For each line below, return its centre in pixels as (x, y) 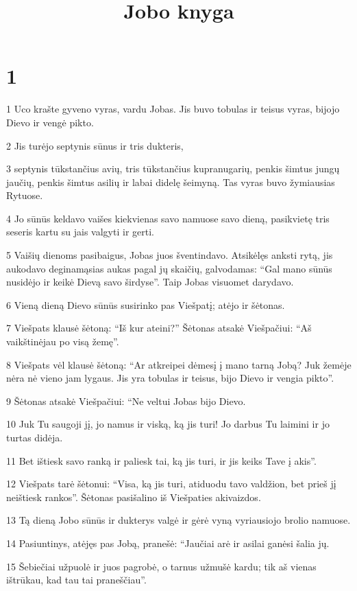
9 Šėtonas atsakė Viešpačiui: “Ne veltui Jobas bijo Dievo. (126, 401)
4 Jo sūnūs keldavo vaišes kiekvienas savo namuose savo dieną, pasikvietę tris (168, 218)
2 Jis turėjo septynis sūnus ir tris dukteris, (95, 145)
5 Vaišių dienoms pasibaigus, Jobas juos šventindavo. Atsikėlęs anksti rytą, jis (170, 255)
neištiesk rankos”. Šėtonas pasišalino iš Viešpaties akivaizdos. (134, 497)
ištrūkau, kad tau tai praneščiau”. (76, 580)
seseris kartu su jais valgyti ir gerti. (80, 232)
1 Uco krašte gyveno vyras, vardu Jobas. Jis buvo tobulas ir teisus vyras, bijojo (173, 109)
